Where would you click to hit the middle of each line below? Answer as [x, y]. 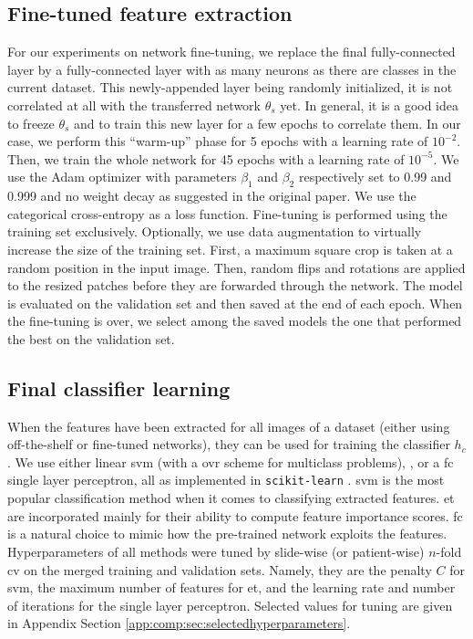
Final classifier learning [119, 388]
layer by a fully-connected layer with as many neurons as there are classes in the [232, 69]
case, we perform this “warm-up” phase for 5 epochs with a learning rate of [218, 141]
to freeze [31, 123]
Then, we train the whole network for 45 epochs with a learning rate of [206, 158]
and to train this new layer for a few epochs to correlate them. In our [267, 123]
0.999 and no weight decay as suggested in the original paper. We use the [212, 196]
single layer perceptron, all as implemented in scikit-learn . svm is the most [226, 480]
